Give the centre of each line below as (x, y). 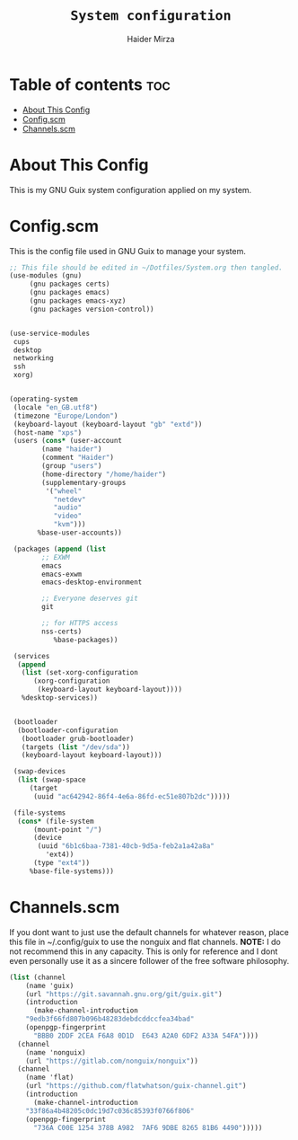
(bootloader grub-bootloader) (78, 738)
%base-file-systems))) (72, 871)
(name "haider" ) (72, 449)
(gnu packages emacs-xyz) (78, 301)
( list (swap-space (52, 780)
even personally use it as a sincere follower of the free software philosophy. (149, 960)
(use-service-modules (50, 333)
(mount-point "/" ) (67, 829)
